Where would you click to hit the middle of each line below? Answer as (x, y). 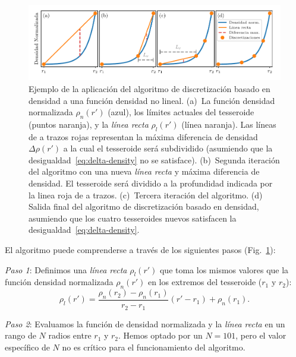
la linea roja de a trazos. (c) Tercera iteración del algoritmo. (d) (146, 195)
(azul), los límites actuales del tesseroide (181, 112)
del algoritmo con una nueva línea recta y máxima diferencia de (144, 171)
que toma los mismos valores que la (224, 269)
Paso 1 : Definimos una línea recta (66, 269)
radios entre (70, 335)
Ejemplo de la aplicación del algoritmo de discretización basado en (149, 88)
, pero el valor (261, 335)
